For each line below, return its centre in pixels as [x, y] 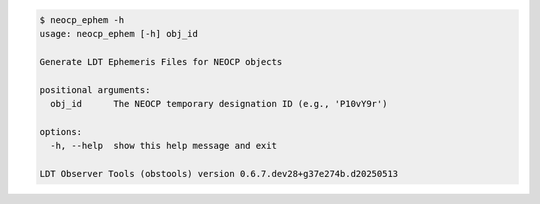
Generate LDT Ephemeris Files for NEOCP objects [161, 61]
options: [61, 131]
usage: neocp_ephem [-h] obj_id [119, 33]
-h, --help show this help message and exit [163, 146]
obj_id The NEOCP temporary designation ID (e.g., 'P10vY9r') [219, 103]
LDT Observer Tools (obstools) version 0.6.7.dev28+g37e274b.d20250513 [219, 173]
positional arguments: [95, 89]
